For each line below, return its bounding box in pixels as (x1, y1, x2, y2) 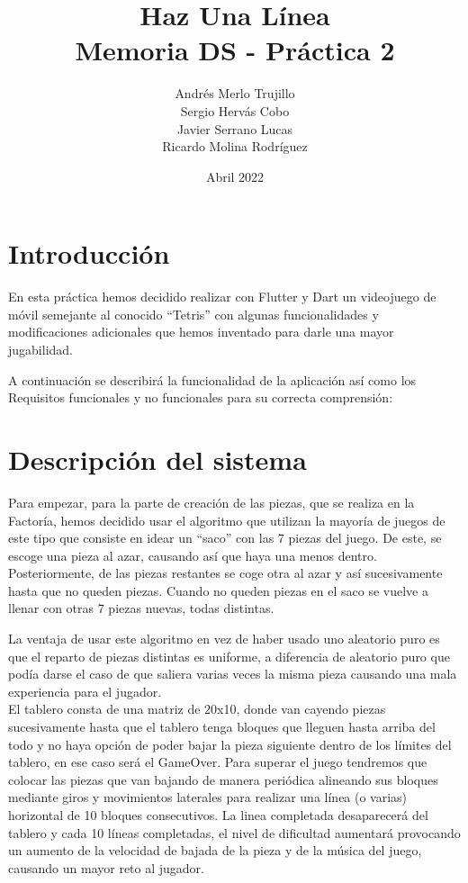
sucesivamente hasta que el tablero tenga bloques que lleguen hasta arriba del (8, 717, 436, 736)
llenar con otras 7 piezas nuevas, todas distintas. (8, 599, 274, 617)
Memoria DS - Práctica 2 (75, 32, 395, 68)
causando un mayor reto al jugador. (8, 858, 204, 877)
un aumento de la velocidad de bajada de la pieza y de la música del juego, (8, 841, 422, 860)
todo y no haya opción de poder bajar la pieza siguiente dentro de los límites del (8, 734, 452, 753)
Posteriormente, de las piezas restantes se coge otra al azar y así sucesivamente (8, 563, 443, 582)
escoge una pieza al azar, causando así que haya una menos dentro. (8, 545, 377, 564)
